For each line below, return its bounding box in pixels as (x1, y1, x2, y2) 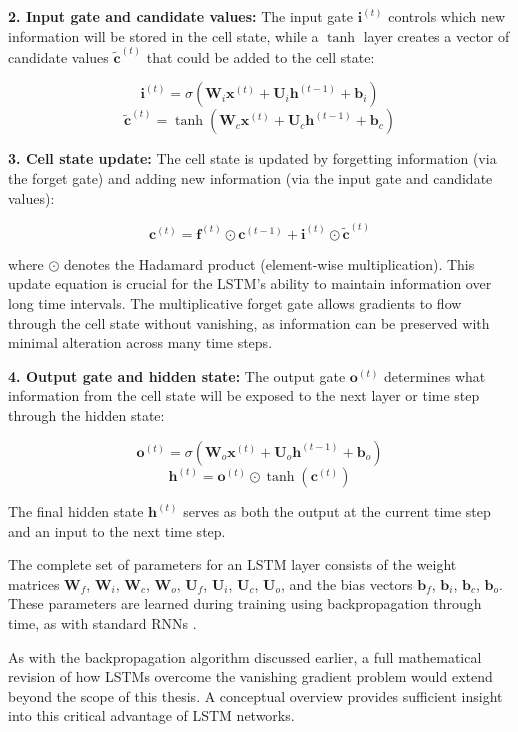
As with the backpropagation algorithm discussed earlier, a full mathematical (8, 646, 482, 667)
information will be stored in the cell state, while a (8, 25, 319, 46)
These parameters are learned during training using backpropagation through (8, 593, 482, 614)
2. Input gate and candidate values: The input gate (8, 6, 353, 26)
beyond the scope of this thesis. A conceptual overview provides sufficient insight (8, 685, 503, 706)
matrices (8, 573, 60, 594)
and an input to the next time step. (8, 520, 226, 541)
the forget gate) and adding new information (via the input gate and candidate (8, 168, 493, 189)
